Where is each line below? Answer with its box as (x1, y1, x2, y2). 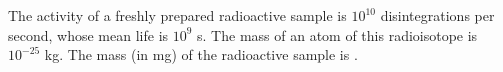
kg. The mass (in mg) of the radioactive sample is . (44, 44, 358, 65)
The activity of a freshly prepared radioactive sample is (8, 5, 347, 25)
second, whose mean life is (8, 24, 169, 45)
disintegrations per (380, 5, 495, 25)
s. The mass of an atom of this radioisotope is (197, 24, 478, 45)
